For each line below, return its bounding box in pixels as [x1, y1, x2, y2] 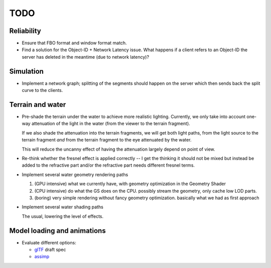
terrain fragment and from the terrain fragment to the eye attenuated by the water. [22, 137, 192, 143]
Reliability [9, 27, 41, 35]
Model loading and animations [9, 226, 106, 235]
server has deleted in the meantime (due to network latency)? [22, 54, 150, 60]
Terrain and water [9, 100, 66, 109]
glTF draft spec [34, 246, 66, 253]
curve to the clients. [22, 87, 63, 93]
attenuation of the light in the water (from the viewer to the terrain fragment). [31, 120, 190, 126]
